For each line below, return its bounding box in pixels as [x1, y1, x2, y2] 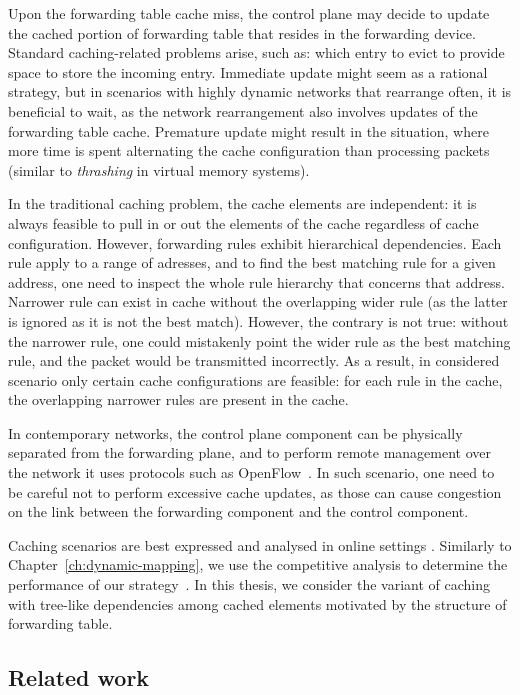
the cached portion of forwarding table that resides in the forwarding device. [8, 22, 476, 43]
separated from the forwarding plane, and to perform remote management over [8, 442, 491, 463]
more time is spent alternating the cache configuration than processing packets [8, 140, 490, 161]
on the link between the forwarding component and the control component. [8, 501, 469, 522]
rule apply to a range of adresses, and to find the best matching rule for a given [8, 252, 496, 273]
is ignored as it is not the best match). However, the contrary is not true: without [8, 310, 509, 331]
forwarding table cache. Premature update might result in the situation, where [8, 120, 489, 141]
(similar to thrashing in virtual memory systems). [8, 159, 310, 180]
